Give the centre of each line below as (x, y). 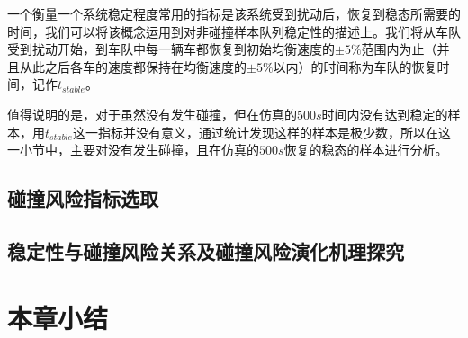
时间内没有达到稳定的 (385, 114)
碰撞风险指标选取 (83, 198)
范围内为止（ (399, 49)
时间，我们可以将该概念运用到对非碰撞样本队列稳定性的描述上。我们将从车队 (234, 31)
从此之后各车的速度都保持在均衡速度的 (133, 66)
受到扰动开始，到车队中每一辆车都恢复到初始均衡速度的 (171, 49)
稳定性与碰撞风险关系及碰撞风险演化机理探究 (206, 250)
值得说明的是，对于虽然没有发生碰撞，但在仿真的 (152, 114)
